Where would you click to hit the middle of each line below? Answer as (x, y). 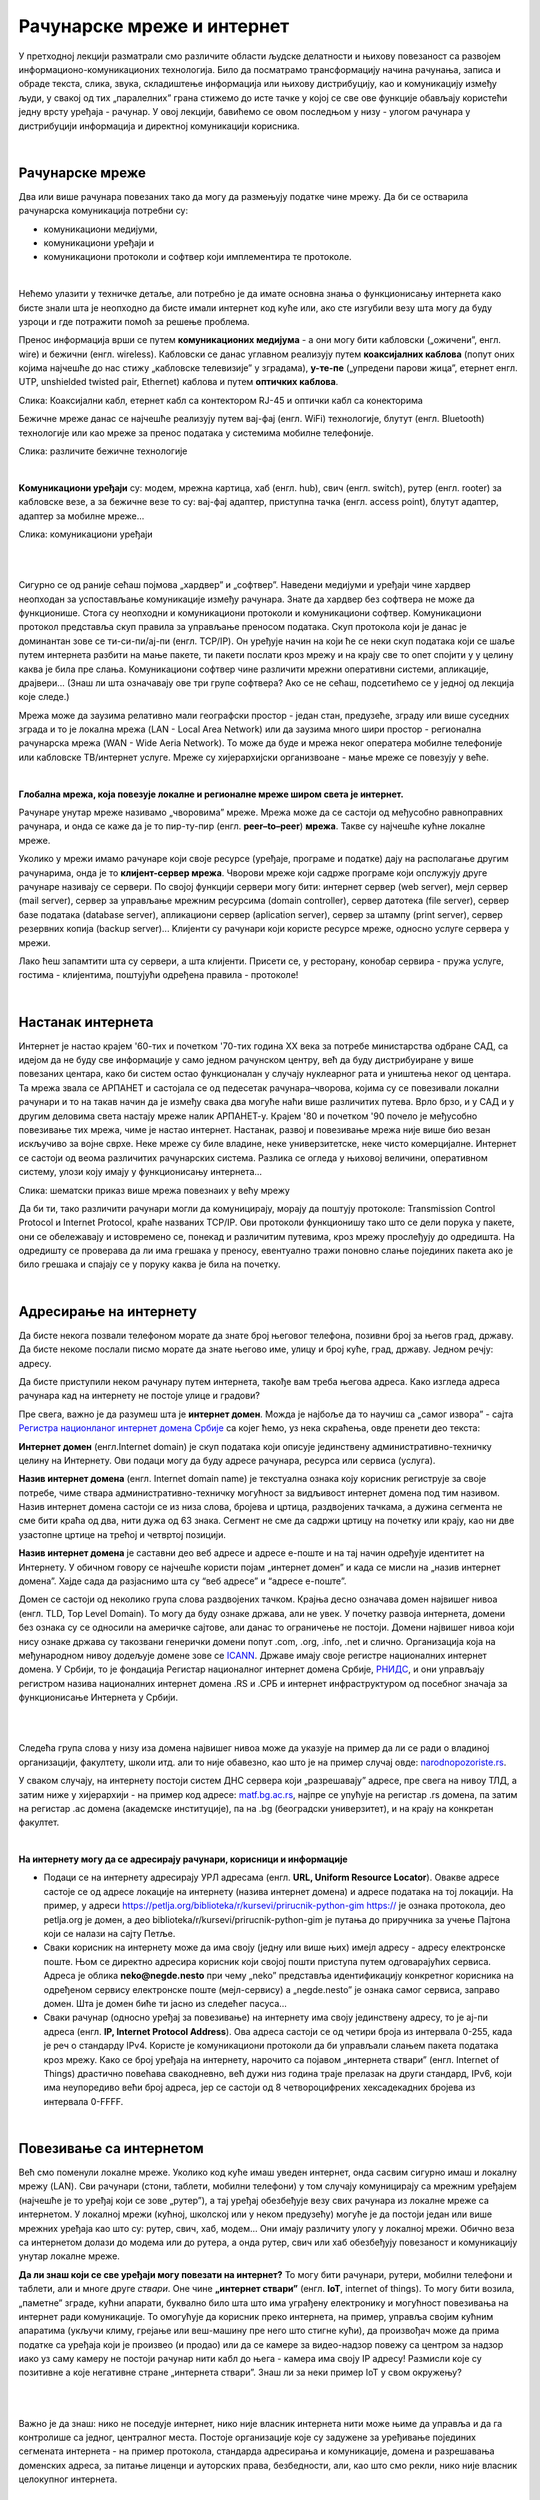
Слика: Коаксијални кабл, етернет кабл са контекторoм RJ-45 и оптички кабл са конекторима (221, 400)
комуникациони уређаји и (99, 242)
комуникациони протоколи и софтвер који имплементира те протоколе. (197, 257)
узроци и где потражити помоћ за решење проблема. (134, 321)
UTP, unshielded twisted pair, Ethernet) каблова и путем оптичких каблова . (178, 382)
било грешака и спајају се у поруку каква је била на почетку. (149, 1264)
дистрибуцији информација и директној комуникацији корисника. (159, 126)
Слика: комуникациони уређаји (85, 534)
